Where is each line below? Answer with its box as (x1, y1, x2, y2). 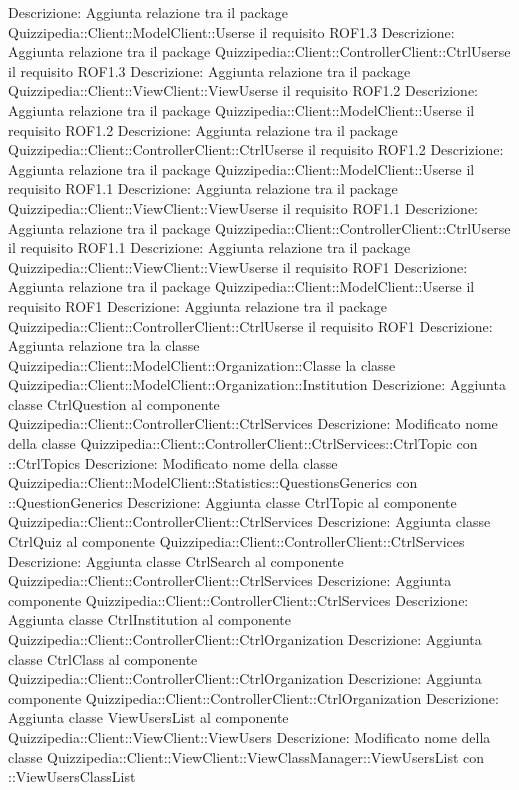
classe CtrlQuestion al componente (8, 393, 220, 414)
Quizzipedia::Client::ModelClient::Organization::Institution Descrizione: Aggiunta (8, 374, 506, 395)
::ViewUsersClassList (8, 766, 136, 787)
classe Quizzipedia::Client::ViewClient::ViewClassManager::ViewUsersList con (8, 746, 485, 767)
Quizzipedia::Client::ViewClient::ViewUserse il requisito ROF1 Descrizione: (8, 256, 468, 277)
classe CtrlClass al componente (8, 648, 198, 669)
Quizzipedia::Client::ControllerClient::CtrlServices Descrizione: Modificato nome (8, 413, 498, 434)
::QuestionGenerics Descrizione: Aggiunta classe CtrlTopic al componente (8, 491, 457, 512)
